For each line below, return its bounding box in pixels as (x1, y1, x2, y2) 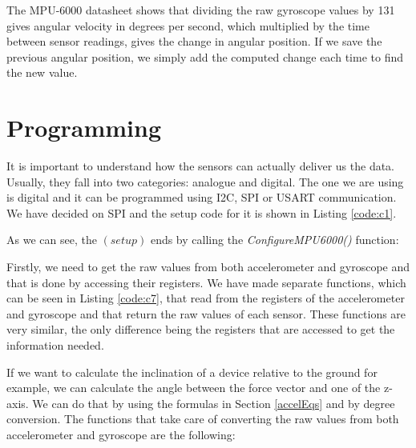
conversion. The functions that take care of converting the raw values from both (6, 410, 399, 427)
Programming (6, 111, 161, 144)
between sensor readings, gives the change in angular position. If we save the (6, 33, 382, 50)
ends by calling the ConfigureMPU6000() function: (150, 231, 399, 248)
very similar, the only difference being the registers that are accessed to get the (6, 321, 395, 338)
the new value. (6, 64, 78, 81)
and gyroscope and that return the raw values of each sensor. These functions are (6, 305, 406, 322)
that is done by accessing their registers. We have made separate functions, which (6, 274, 406, 290)
